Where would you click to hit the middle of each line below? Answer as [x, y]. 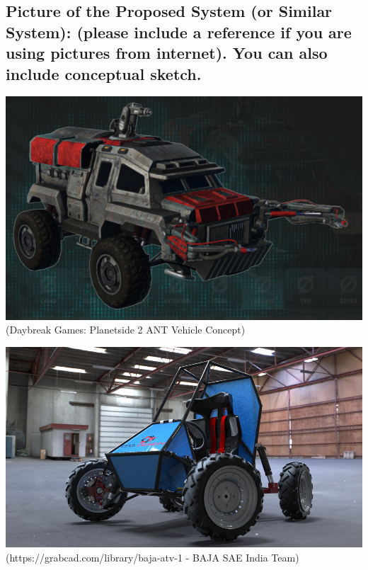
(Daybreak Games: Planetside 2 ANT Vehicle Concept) [126, 330]
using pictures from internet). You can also [167, 53]
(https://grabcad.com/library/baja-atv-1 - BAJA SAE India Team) [153, 557]
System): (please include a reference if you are [179, 32]
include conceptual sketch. [104, 73]
